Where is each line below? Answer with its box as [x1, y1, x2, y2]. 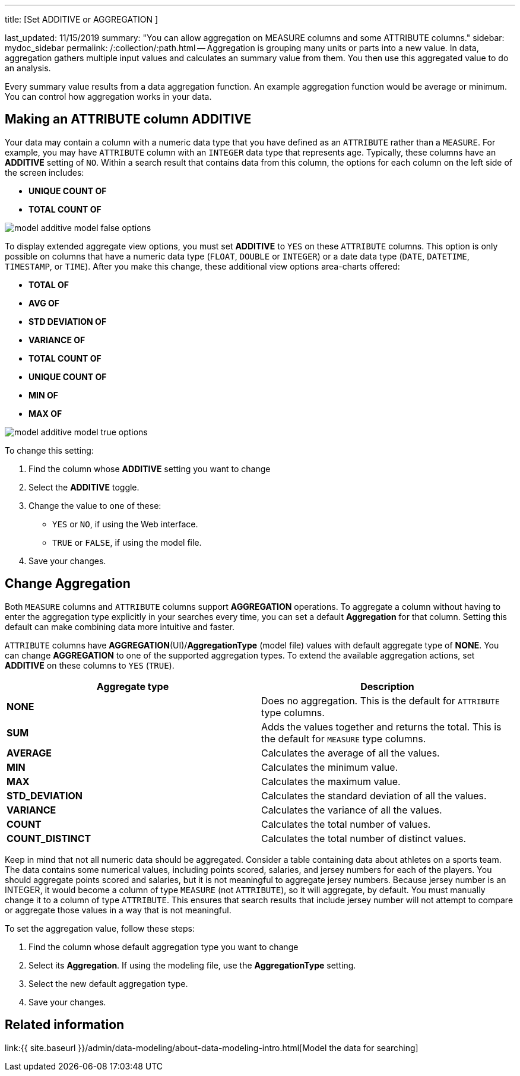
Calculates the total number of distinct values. [261, 832, 466, 844]
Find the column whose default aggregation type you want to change [28, 941, 299, 952]
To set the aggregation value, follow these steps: [5, 923, 195, 933]
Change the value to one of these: [28, 500, 161, 511]
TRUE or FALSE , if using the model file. [52, 537, 202, 548]
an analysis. [5, 63, 51, 73]
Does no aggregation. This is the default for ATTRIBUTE [261, 694, 500, 707]
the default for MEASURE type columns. [261, 732, 426, 745]
